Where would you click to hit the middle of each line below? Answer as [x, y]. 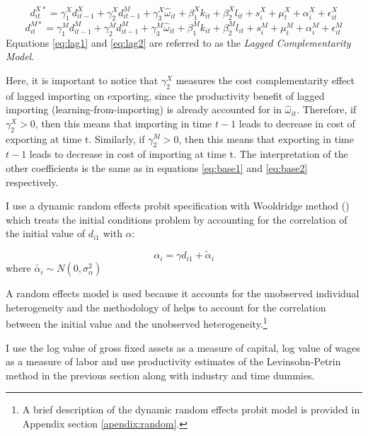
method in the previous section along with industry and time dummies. [160, 375]
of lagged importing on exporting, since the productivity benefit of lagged [165, 95]
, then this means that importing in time [123, 123]
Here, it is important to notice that [82, 80]
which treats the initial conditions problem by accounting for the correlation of [177, 219]
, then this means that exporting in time [266, 138]
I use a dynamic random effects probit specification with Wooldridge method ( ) [178, 206]
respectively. [32, 182]
